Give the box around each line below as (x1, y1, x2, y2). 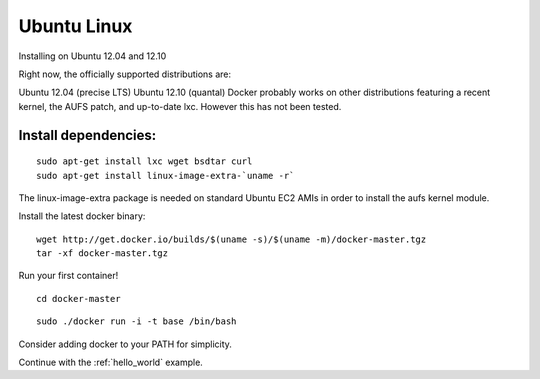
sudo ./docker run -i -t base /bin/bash (36, 316, 237, 327)
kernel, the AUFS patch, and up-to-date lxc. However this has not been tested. (18, 100, 342, 112)
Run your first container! (18, 270, 119, 282)
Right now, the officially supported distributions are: (18, 68, 232, 80)
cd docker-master (36, 293, 121, 304)
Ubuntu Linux (18, 15, 133, 37)
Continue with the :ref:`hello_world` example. (18, 356, 204, 369)
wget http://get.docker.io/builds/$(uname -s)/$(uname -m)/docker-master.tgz (36, 233, 427, 245)
